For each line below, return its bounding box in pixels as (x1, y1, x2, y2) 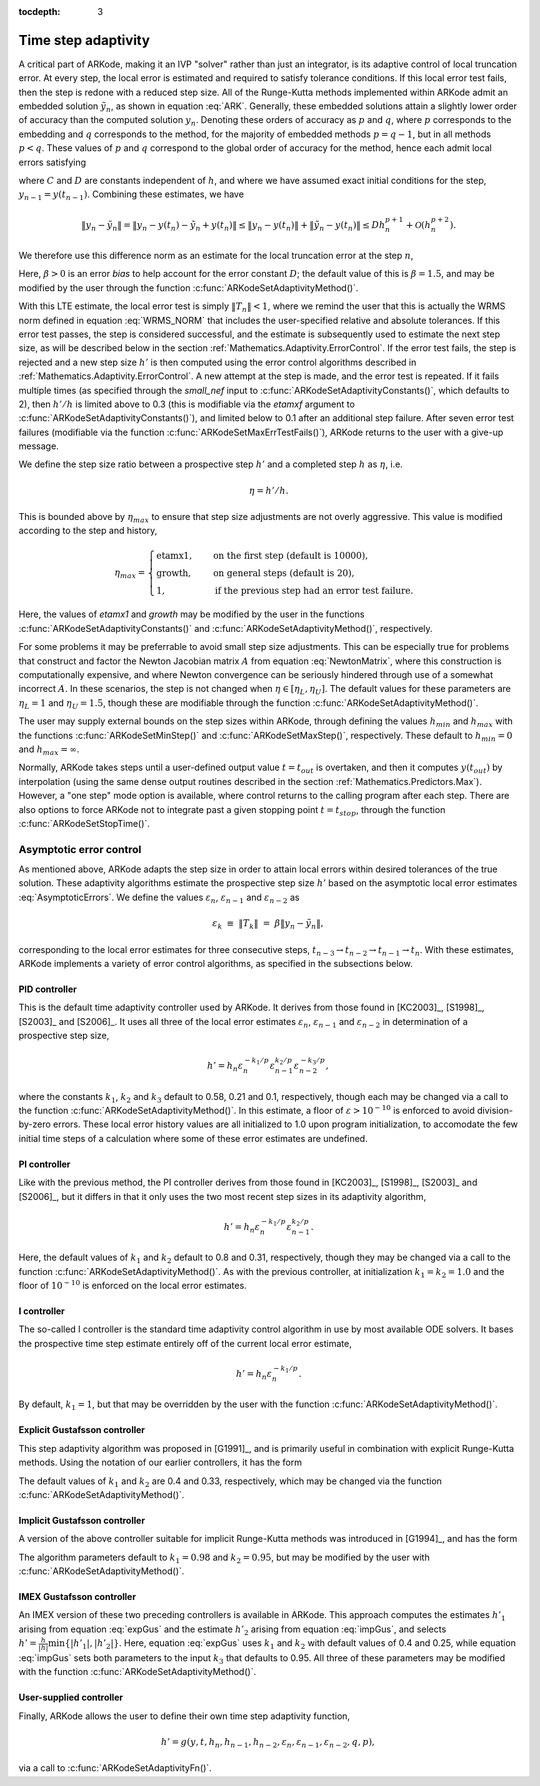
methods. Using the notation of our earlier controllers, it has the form (18, 1456, 303, 1469)
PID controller (18, 983, 77, 995)
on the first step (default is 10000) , (213, 550, 369, 561)
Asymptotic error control (18, 842, 142, 856)
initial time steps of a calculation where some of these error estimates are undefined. (18, 1132, 369, 1144)
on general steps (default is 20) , (213, 567, 355, 579)
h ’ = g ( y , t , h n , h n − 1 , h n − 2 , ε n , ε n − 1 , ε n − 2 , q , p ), (160, 1736, 375, 1750)
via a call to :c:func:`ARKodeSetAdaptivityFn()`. (18, 1762, 212, 1774)
